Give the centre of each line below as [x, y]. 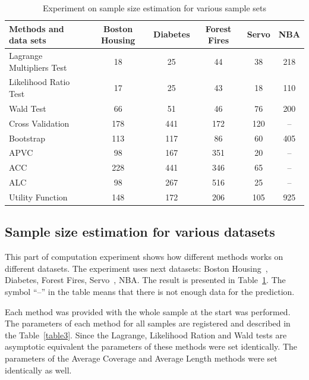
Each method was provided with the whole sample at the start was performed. [148, 311]
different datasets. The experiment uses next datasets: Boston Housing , [136, 268]
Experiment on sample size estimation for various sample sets [154, 8]
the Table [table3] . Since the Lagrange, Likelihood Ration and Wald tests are [146, 335]
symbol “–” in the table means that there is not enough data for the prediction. [150, 292]
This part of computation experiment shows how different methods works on [144, 257]
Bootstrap [27, 138]
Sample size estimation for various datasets [140, 232]
